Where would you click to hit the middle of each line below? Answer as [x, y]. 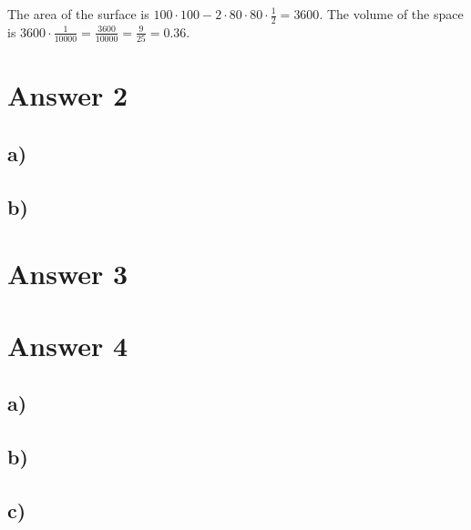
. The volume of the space [391, 14]
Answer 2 [68, 95]
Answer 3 [68, 274]
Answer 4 [68, 345]
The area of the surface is [78, 14]
